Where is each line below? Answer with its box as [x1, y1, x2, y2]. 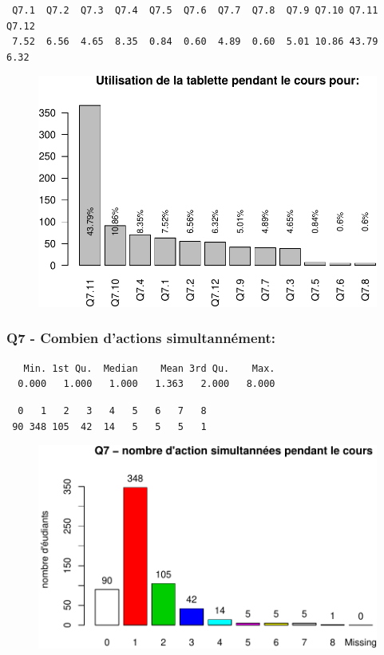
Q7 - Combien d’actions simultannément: [6, 328, 275, 348]
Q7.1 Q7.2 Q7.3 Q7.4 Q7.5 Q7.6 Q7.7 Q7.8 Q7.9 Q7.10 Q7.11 [12, 5, 378, 16]
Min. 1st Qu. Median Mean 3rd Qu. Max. [23, 362, 275, 374]
